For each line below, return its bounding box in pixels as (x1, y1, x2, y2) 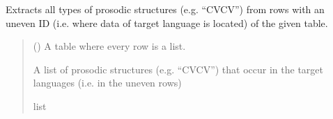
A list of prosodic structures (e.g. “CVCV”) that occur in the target (33, 62, 324, 76)
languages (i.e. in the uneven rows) (33, 75, 182, 90)
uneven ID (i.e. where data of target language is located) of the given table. (6, 15, 328, 30)
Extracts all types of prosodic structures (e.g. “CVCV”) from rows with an (6, 2, 325, 16)
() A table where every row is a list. (33, 39, 186, 53)
